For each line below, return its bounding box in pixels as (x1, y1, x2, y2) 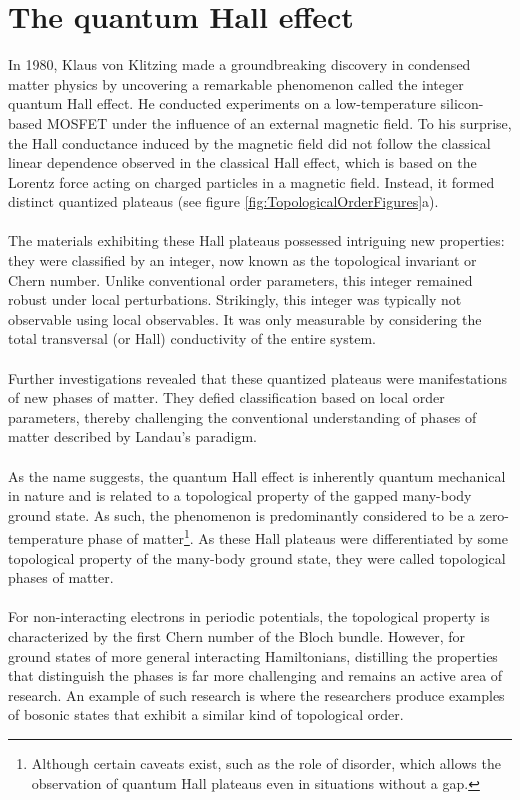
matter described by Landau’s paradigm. (8, 426, 257, 447)
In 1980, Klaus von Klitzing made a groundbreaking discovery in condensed (8, 54, 471, 75)
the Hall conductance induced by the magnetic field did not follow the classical (8, 132, 491, 153)
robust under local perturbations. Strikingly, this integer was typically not (8, 289, 462, 310)
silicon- (440, 93, 484, 114)
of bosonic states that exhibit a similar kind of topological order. (8, 704, 404, 725)
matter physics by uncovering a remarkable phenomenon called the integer (8, 73, 464, 94)
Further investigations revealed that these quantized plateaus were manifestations (8, 367, 507, 388)
